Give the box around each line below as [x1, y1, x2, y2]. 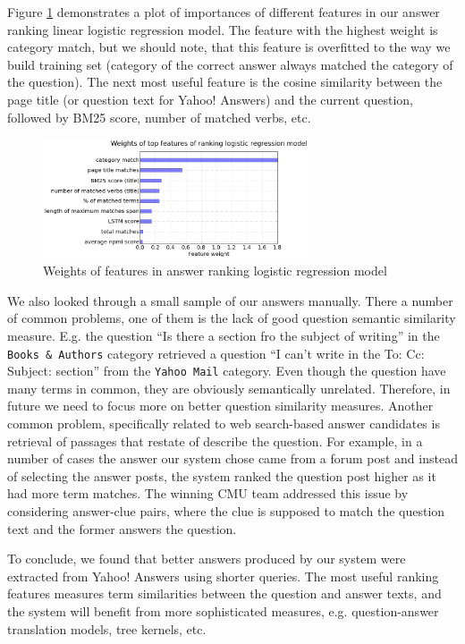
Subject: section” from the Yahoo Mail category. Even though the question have [7, 361, 446, 380]
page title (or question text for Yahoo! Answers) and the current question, [7, 89, 413, 108]
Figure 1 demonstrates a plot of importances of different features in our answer [7, 3, 440, 21]
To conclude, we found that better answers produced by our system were [7, 549, 406, 568]
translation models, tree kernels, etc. [7, 619, 207, 638]
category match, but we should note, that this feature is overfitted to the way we [7, 38, 451, 56]
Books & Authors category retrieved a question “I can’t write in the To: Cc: [7, 343, 425, 362]
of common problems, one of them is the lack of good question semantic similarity [7, 309, 456, 327]
